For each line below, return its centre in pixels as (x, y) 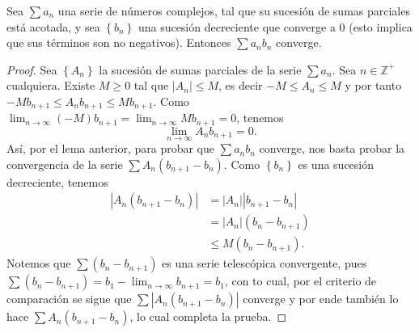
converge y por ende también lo (321, 299)
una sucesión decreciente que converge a (237, 26)
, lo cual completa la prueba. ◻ (208, 316)
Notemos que (39, 263)
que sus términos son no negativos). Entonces (119, 42)
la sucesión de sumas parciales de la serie (200, 69)
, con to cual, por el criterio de (300, 281)
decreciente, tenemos (57, 181)
